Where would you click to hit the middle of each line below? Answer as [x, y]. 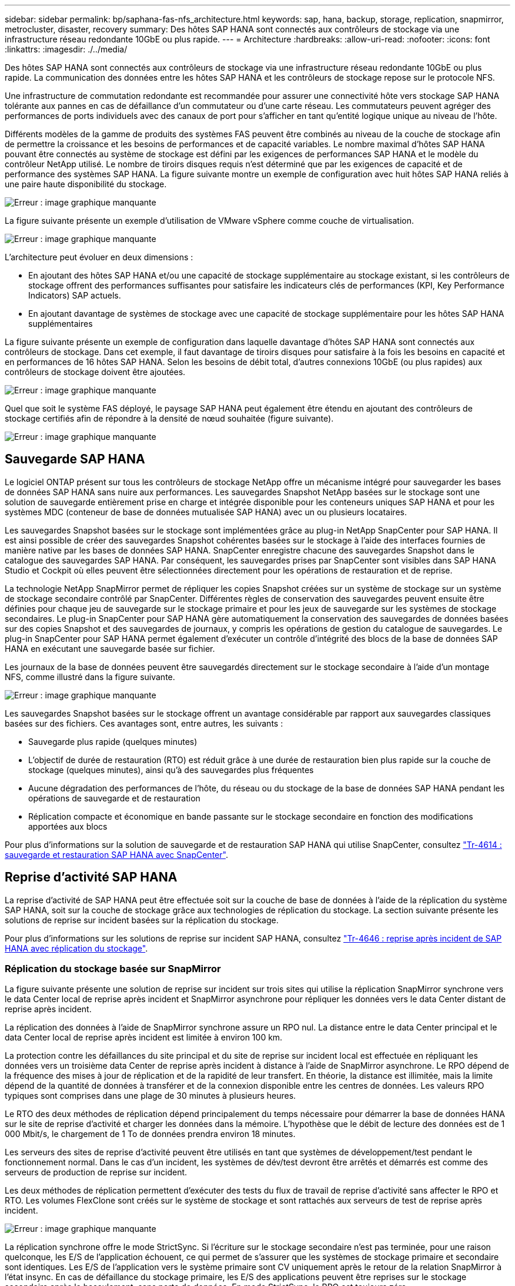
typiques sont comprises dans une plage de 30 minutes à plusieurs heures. [151, 1096]
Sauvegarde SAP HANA [75, 459]
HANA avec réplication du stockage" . [76, 948]
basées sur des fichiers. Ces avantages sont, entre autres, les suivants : [144, 723]
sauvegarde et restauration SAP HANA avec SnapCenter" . [116, 854]
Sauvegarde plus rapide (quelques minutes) [113, 741]
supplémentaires [61, 324]
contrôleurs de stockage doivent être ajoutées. [95, 372]
